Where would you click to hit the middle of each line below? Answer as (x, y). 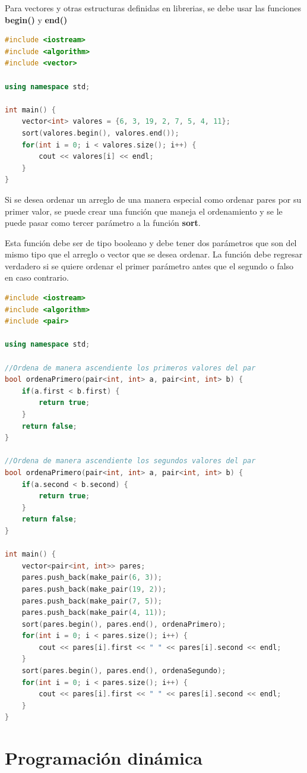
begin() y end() (36, 19)
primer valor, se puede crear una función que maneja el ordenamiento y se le (144, 211)
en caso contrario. (37, 277)
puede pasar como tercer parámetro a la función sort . (103, 223)
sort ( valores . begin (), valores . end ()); (100, 133)
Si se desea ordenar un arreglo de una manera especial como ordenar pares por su (153, 199)
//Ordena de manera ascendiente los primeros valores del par (130, 368)
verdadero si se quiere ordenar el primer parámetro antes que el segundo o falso (149, 265)
